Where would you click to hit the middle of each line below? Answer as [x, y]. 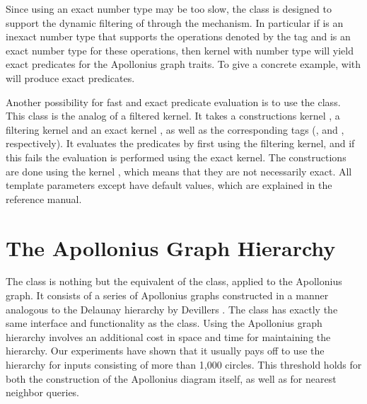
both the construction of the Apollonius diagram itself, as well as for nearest [171, 378]
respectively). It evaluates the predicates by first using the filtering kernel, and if [180, 143]
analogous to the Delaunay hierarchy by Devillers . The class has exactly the [172, 309]
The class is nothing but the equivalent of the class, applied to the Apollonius [174, 281]
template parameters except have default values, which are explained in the [169, 185]
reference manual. [44, 198]
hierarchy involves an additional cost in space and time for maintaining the [168, 336]
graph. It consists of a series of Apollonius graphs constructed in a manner [167, 295]
